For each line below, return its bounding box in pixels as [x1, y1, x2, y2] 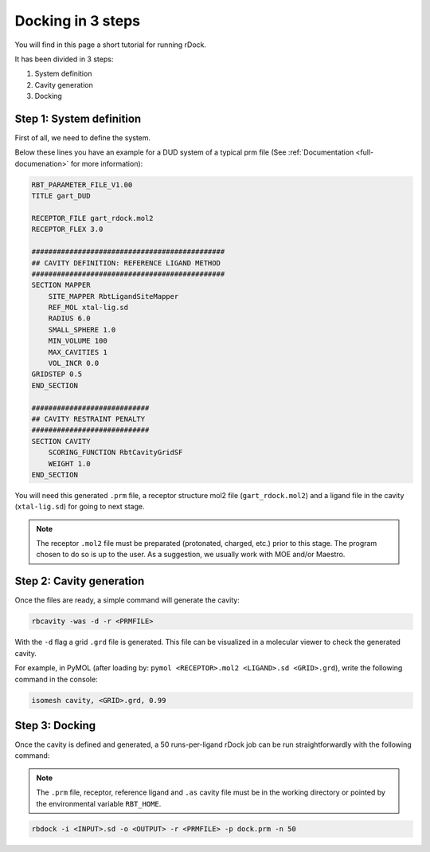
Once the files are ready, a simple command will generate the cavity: [14, 595, 240, 605]
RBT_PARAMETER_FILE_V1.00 [31, 180, 133, 189]
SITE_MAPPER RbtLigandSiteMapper [48, 292, 179, 300]
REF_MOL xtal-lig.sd [48, 303, 129, 312]
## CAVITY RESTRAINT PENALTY [31, 414, 146, 423]
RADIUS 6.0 [48, 314, 91, 323]
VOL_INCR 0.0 [48, 359, 100, 368]
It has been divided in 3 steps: [14, 54, 114, 64]
